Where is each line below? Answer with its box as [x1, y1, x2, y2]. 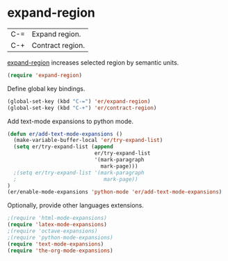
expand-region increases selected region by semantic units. [7, 58, 179, 67]
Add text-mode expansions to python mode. [7, 117, 134, 125]
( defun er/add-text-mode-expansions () [7, 130, 123, 137]
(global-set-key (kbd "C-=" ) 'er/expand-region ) [7, 97, 151, 105]
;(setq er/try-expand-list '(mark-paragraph [13, 169, 145, 176]
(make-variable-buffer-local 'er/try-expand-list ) [13, 137, 163, 144]
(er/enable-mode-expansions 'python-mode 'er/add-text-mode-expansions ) [7, 189, 222, 196]
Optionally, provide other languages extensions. [7, 201, 144, 209]
